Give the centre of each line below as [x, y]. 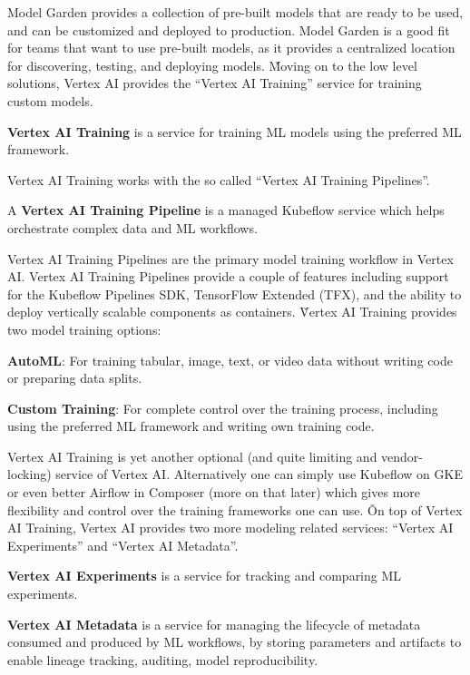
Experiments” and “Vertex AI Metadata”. [123, 545]
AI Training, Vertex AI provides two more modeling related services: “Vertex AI [230, 528]
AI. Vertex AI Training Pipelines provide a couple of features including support [228, 276]
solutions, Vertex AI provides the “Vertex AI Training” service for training [215, 83]
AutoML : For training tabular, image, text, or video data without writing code [230, 360]
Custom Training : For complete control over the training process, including [223, 408]
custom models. [50, 100]
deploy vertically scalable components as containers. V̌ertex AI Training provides [232, 312]
